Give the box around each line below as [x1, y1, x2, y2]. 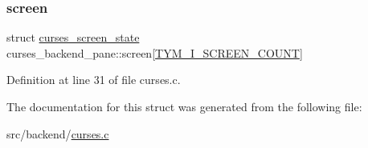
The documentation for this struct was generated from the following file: [6, 98, 362, 114]
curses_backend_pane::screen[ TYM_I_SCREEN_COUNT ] [6, 44, 303, 61]
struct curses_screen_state [6, 29, 140, 46]
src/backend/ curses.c [6, 125, 109, 142]
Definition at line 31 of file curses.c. [6, 71, 181, 88]
